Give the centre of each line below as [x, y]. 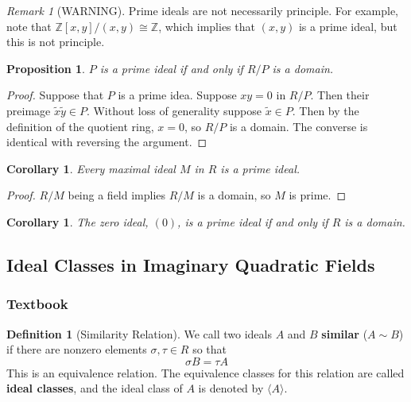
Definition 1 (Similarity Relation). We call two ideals [139, 333]
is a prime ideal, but [348, 26]
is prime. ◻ [318, 195]
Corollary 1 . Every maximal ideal [91, 168]
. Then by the [326, 110]
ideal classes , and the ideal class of [95, 388]
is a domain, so [234, 195]
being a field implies [117, 195]
